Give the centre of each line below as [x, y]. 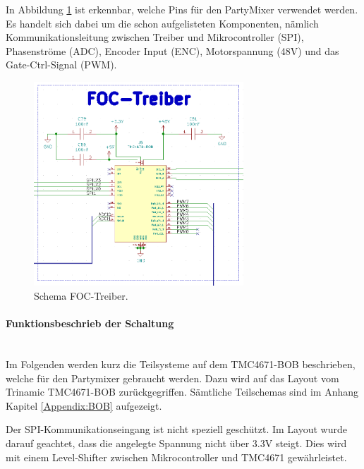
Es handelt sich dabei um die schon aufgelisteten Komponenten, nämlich [162, 23]
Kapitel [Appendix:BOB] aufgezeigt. [84, 405]
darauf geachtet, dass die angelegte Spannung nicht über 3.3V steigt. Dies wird [176, 443]
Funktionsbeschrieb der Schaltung [90, 323]
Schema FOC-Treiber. [81, 296]
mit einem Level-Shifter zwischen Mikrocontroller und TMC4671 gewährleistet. [176, 457]
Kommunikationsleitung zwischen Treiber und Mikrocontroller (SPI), [155, 37]
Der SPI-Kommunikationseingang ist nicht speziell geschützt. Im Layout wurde [176, 429]
